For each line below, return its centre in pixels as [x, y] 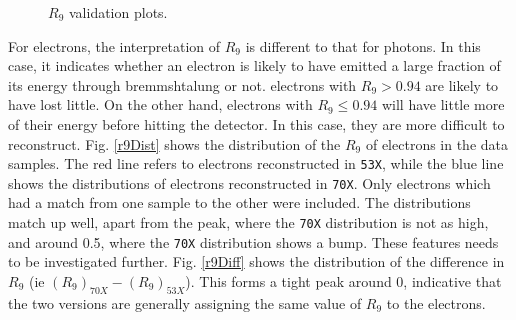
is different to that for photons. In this [363, 45]
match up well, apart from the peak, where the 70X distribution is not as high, [248, 222]
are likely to [462, 84]
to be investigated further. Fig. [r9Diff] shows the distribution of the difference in [256, 261]
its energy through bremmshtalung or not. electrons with [182, 84]
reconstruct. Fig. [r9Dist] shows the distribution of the [174, 143]
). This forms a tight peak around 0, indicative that [343, 280]
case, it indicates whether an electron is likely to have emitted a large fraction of [254, 65]
